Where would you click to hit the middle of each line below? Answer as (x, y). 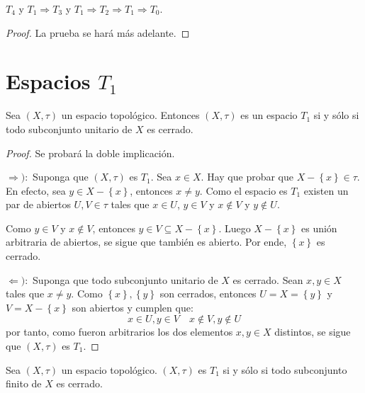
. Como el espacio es (243, 190)
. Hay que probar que (247, 177)
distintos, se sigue (313, 332)
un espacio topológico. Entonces (130, 115)
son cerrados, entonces (208, 294)
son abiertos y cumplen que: (133, 307)
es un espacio (269, 115)
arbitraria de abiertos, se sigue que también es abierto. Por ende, (146, 242)
